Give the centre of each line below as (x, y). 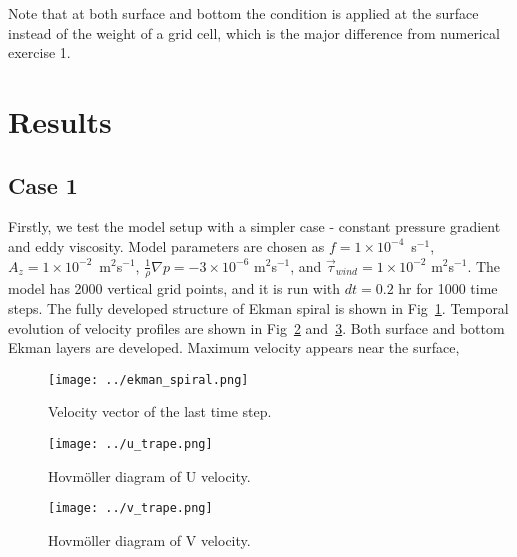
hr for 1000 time (448, 288)
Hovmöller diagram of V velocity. (149, 539)
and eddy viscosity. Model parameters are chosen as (166, 245)
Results (60, 120)
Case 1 (43, 184)
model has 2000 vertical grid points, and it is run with (174, 288)
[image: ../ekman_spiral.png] (148, 379)
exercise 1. (39, 52)
